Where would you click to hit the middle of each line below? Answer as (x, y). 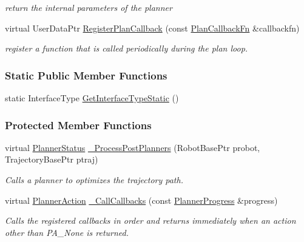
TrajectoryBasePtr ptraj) (52, 159)
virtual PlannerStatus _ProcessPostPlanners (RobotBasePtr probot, (133, 147)
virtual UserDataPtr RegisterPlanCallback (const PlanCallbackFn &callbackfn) (152, 28)
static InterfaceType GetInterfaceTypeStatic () (92, 98)
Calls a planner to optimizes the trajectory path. (94, 180)
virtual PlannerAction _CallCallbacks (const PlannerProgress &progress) (141, 200)
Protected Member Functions (78, 125)
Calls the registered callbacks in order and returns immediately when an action (150, 220)
